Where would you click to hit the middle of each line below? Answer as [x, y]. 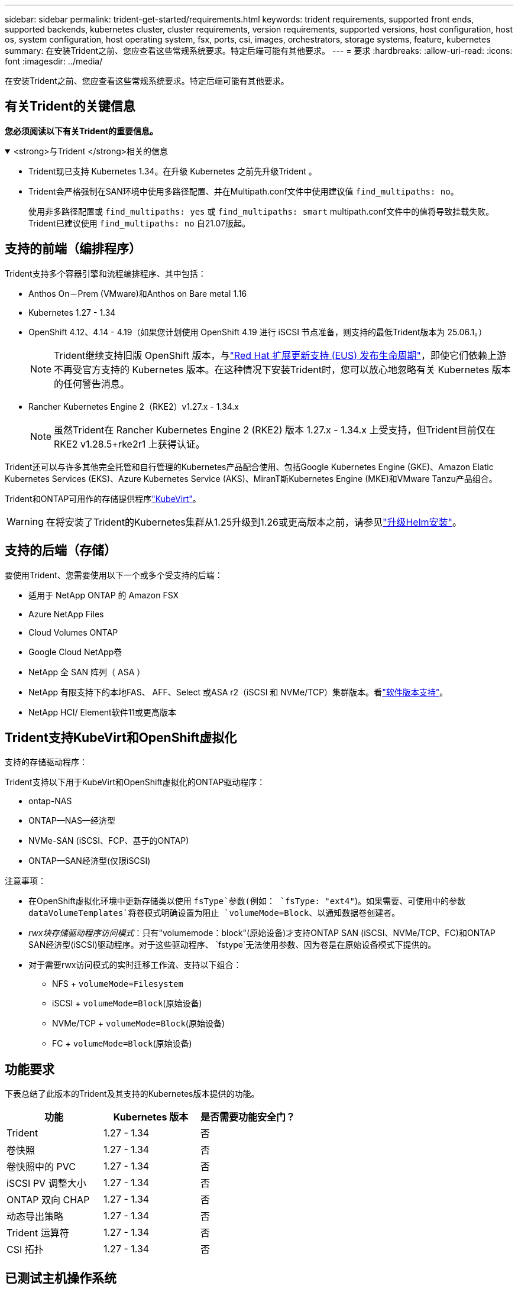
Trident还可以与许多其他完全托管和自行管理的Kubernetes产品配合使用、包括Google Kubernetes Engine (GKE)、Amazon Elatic [249, 467]
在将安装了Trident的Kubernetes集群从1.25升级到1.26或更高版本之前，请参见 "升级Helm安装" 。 [254, 522]
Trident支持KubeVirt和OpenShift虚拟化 [121, 737]
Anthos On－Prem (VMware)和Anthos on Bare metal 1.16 [138, 293]
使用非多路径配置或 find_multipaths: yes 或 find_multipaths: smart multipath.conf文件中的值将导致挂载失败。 [261, 211]
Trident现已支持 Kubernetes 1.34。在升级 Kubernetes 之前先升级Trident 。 [173, 171]
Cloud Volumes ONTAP [73, 632]
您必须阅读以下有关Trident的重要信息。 [82, 131]
